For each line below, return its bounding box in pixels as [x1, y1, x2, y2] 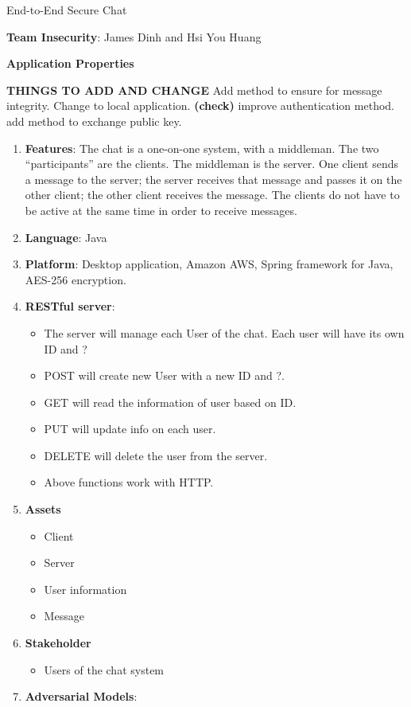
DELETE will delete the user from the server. [44, 447, 268, 463]
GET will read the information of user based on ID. [44, 393, 297, 410]
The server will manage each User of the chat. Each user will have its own [44, 324, 405, 341]
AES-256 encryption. [25, 271, 126, 287]
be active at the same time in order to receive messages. [25, 201, 297, 218]
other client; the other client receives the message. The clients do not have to [25, 186, 400, 203]
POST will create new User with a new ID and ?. [44, 367, 285, 384]
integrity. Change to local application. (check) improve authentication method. [6, 97, 394, 114]
